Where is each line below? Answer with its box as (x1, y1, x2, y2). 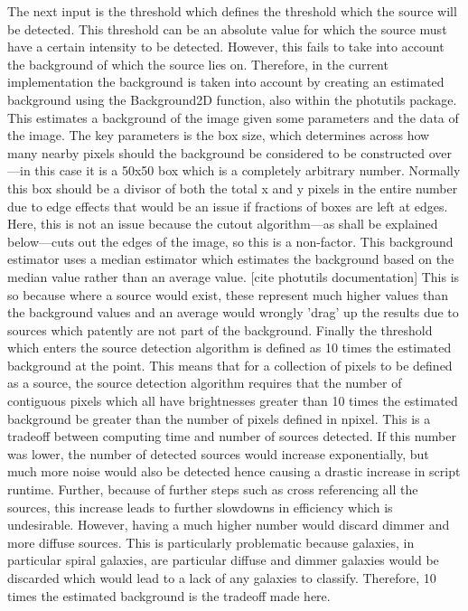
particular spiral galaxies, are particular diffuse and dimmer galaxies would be (7, 550, 439, 569)
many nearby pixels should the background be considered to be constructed (7, 143, 426, 162)
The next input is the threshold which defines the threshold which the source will (7, 2, 457, 20)
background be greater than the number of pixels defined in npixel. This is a (7, 409, 431, 428)
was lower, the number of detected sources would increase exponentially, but (7, 444, 429, 463)
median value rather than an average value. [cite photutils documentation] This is (7, 267, 460, 286)
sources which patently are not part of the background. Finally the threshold (7, 320, 433, 339)
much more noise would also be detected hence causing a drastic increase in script (7, 462, 461, 481)
